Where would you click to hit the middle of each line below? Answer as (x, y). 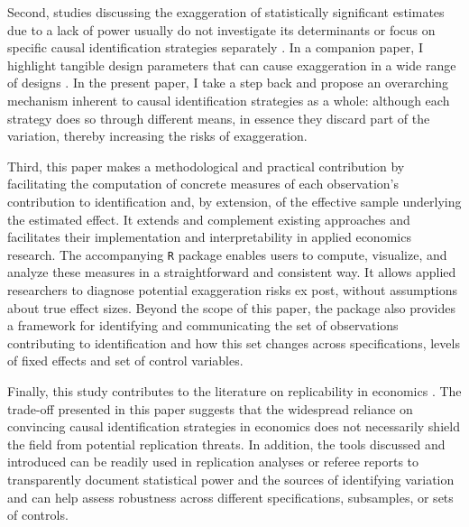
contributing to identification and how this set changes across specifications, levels (234, 342)
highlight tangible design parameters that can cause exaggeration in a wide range (232, 65)
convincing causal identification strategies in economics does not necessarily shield (234, 426)
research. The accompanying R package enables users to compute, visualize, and (227, 254)
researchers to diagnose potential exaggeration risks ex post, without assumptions (233, 289)
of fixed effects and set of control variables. (125, 361)
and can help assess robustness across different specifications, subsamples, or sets (230, 497)
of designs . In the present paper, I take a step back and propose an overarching (228, 83)
